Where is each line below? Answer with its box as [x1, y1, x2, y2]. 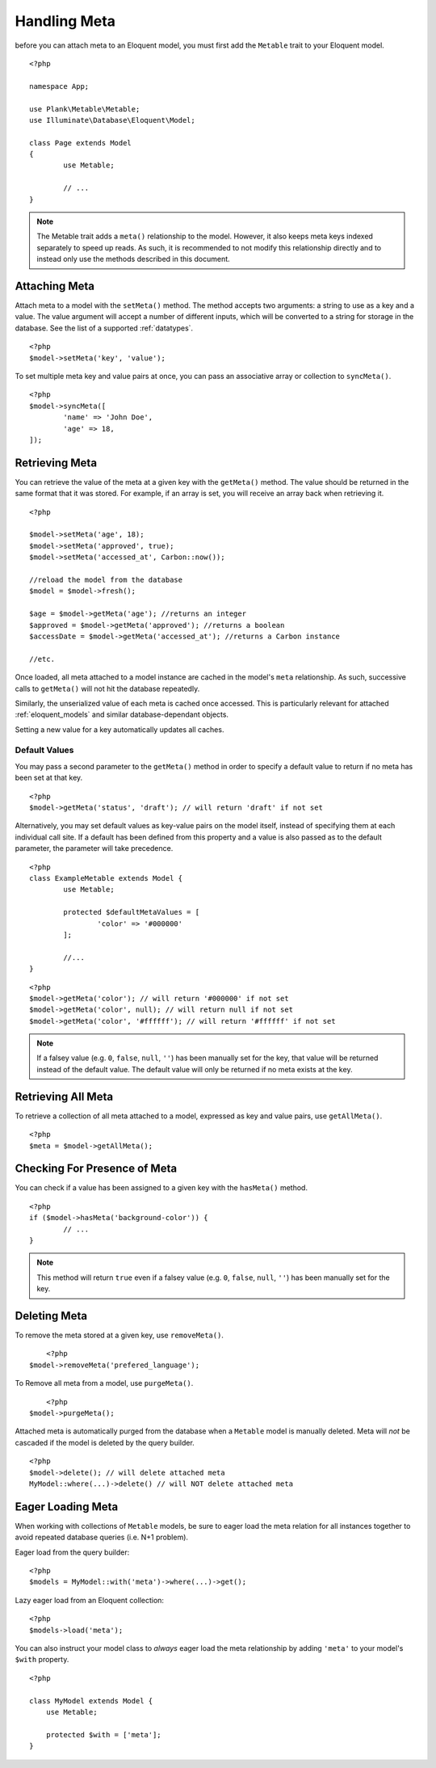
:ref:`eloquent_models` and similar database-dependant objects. [15, 709, 229, 719]
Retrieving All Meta [15, 1089, 113, 1103]
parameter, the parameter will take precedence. [15, 844, 174, 853]
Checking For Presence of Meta [15, 1162, 178, 1176]
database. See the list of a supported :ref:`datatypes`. [15, 323, 194, 333]
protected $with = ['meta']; [45, 1730, 161, 1739]
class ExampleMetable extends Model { [29, 873, 183, 882]
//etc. [29, 655, 56, 663]
